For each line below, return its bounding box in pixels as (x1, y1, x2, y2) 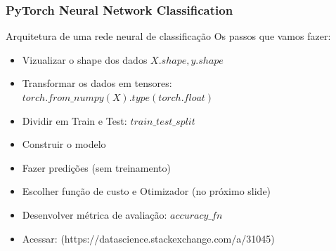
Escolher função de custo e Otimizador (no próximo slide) (22, 184, 271, 198)
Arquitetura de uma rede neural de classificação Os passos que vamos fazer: (6, 29, 331, 43)
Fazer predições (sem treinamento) (22, 160, 172, 175)
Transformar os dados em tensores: (22, 76, 172, 90)
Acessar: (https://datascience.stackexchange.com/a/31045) (22, 231, 275, 245)
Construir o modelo (22, 137, 106, 151)
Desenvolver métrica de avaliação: (22, 207, 167, 222)
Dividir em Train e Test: (22, 113, 127, 128)
